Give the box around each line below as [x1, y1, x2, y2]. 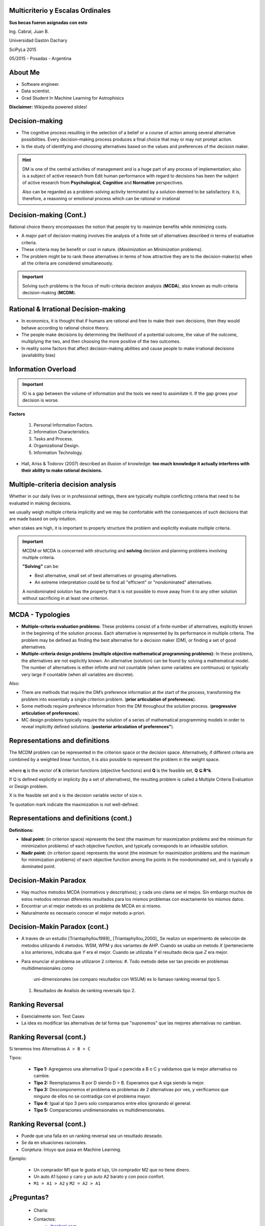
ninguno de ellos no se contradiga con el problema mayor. [33, 1094, 152, 1099]
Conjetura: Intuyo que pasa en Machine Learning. [21, 1147, 121, 1152]
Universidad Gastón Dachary [9, 37, 68, 44]
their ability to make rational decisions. [21, 467, 103, 473]
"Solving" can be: [22, 563, 59, 569]
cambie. [33, 1073, 50, 1079]
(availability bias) [21, 352, 56, 358]
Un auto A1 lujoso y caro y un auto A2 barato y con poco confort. [33, 1174, 165, 1179]
